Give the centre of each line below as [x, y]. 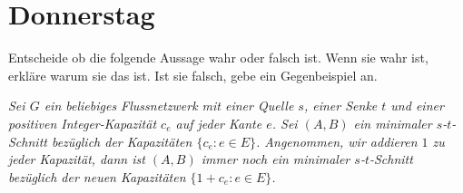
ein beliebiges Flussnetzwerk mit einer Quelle [169, 106]
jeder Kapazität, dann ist [77, 159]
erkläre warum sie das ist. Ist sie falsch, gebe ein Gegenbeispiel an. [193, 75]
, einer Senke [340, 106]
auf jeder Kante [219, 123]
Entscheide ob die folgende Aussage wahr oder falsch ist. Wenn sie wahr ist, [218, 58]
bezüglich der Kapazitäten [122, 141]
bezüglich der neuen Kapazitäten [97, 176]
